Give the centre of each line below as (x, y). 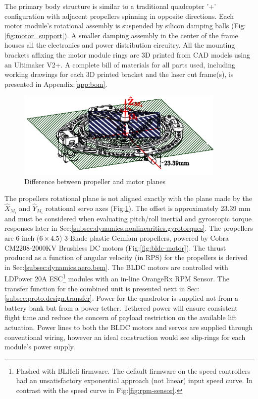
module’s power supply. (40, 347)
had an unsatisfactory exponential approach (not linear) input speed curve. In (134, 380)
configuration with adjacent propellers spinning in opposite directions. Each (119, 16)
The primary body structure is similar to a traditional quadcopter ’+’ (110, 6)
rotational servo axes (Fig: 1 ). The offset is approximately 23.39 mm (148, 208)
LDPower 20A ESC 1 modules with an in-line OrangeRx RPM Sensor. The (117, 278)
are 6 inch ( (22, 238)
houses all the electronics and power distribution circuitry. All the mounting (120, 45)
